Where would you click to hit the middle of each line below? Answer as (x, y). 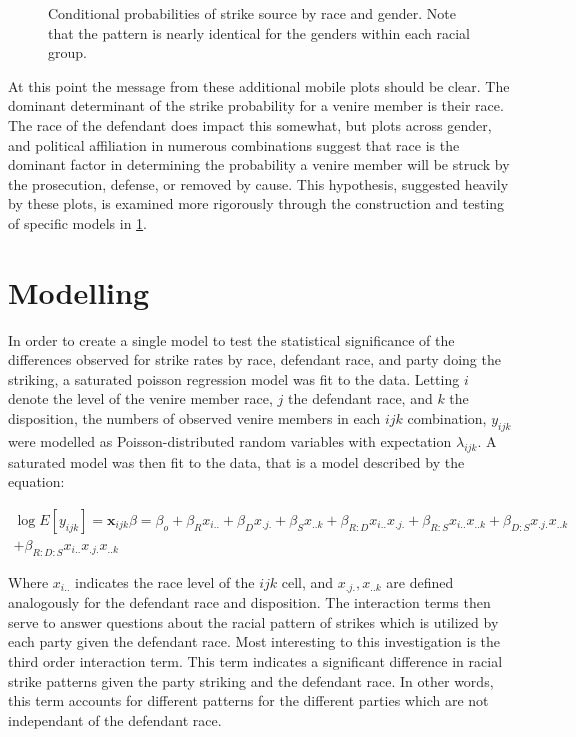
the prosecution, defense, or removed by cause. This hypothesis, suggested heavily (258, 183)
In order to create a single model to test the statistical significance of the (231, 339)
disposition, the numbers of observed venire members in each (194, 418)
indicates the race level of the (165, 581)
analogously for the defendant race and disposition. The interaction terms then (249, 602)
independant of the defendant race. (115, 719)
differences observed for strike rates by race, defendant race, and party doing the (254, 359)
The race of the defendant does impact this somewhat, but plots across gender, (250, 124)
